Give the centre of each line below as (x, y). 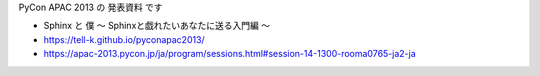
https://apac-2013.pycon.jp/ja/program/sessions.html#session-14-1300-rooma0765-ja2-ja (230, 54)
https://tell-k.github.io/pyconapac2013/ (124, 39)
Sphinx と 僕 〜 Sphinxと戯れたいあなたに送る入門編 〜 (156, 26)
